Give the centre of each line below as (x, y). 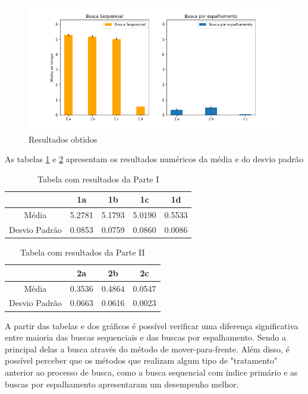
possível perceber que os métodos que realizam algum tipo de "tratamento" (141, 360)
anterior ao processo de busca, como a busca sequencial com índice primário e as (151, 372)
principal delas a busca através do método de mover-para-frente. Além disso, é (147, 349)
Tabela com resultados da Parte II (82, 252)
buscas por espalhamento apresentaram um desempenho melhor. (122, 384)
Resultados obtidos (63, 139)
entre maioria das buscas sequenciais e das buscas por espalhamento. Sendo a (145, 337)
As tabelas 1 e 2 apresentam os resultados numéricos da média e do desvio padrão (154, 159)
